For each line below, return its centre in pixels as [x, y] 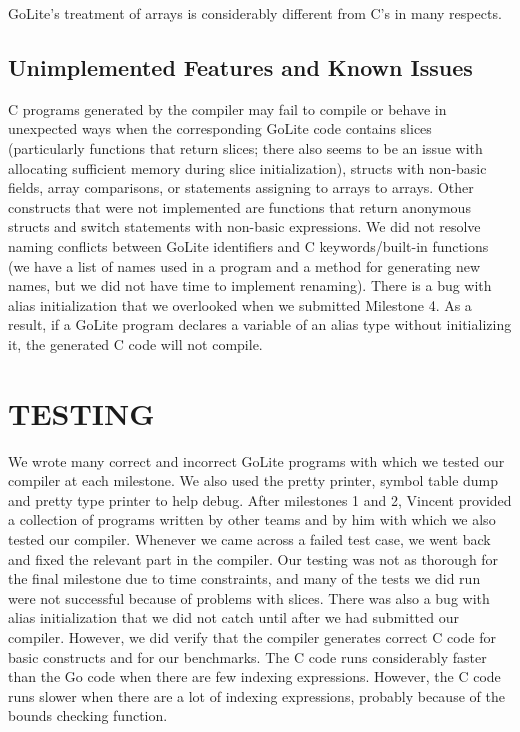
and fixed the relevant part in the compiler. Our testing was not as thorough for [253, 558]
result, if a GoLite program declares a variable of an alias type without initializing [260, 324]
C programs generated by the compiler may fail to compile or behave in [227, 108]
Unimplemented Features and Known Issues [240, 66]
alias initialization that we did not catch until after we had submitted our [233, 617]
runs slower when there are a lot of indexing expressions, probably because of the [256, 695]
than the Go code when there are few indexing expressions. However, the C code [254, 676]
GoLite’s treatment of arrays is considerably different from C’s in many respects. [255, 13]
